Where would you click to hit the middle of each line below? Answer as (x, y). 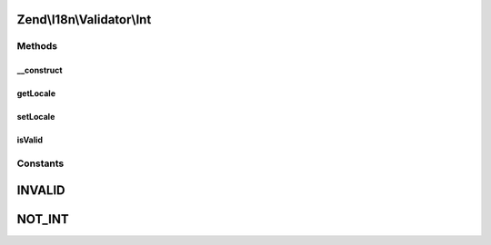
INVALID (41, 190)
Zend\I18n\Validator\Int (84, 20)
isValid (30, 140)
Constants (40, 163)
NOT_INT (43, 219)
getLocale (36, 93)
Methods (37, 46)
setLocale (36, 117)
